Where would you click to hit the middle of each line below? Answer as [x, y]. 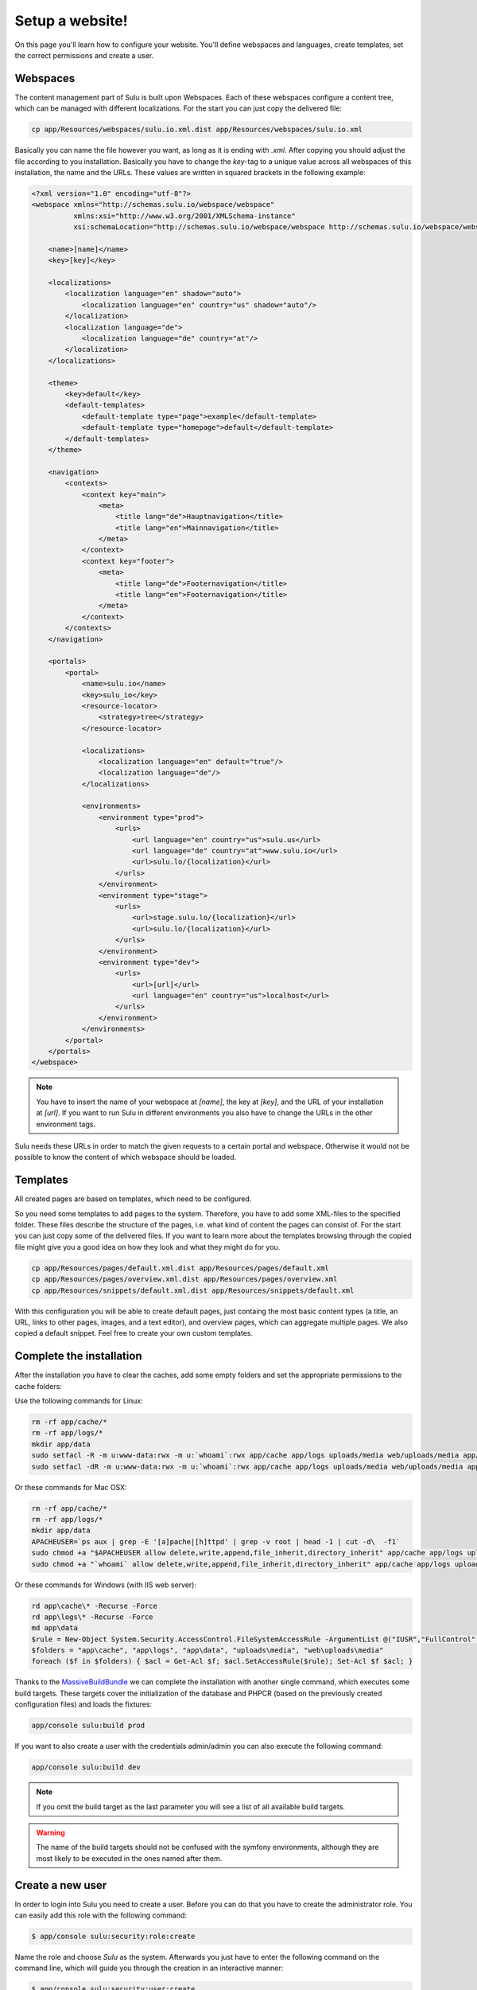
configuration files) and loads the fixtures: [83, 1704]
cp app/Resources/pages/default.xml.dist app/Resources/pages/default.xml [180, 1268]
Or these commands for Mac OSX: [71, 1487]
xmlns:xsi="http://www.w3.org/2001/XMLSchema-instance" [184, 216]
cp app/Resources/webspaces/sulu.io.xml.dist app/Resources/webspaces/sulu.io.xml [197, 130]
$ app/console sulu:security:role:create [113, 1936]
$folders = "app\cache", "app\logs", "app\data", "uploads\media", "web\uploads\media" [207, 1651]
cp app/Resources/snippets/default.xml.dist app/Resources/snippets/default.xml [193, 1290]
